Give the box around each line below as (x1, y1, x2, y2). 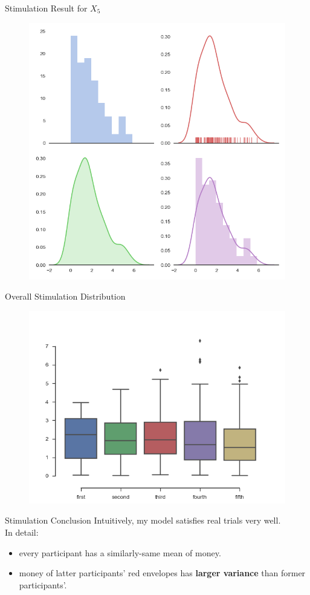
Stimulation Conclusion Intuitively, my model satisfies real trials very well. (5, 514, 281, 527)
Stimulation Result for (5, 2, 88, 14)
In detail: (5, 525, 39, 538)
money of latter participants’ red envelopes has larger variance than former (19, 567, 306, 579)
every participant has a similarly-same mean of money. (19, 546, 221, 559)
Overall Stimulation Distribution (5, 290, 126, 303)
